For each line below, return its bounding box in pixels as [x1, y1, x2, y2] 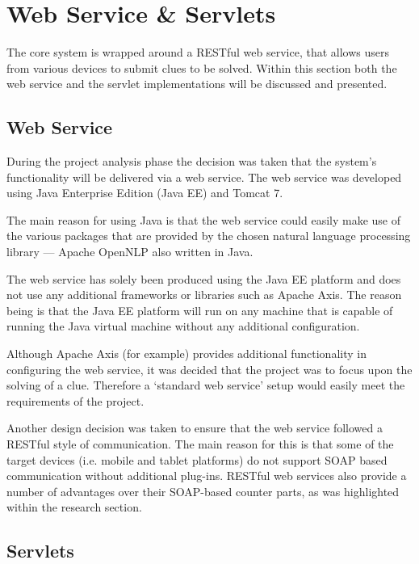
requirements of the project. [6, 392, 145, 409]
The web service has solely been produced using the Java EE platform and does [6, 270, 401, 287]
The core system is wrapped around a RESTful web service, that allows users [6, 44, 389, 61]
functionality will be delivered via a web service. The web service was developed [6, 168, 402, 185]
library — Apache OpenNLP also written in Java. [6, 243, 253, 260]
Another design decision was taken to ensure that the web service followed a [6, 419, 383, 436]
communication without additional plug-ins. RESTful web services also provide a [6, 467, 407, 484]
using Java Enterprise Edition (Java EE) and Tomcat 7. [6, 184, 283, 201]
